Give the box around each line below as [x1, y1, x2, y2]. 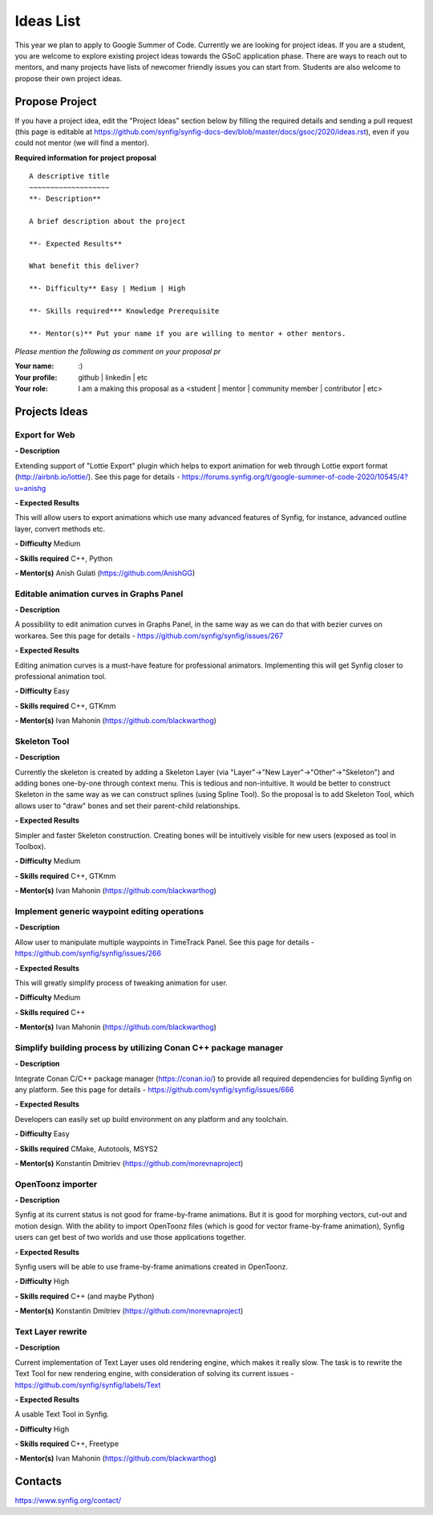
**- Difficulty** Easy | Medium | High [29, 284, 186, 293]
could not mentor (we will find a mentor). [14, 138, 150, 148]
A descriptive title [29, 172, 110, 181]
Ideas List [14, 12, 81, 30]
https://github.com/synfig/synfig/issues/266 [14, 948, 162, 958]
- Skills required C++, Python [14, 554, 113, 563]
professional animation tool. [14, 671, 107, 681]
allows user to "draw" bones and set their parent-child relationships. [14, 801, 241, 810]
